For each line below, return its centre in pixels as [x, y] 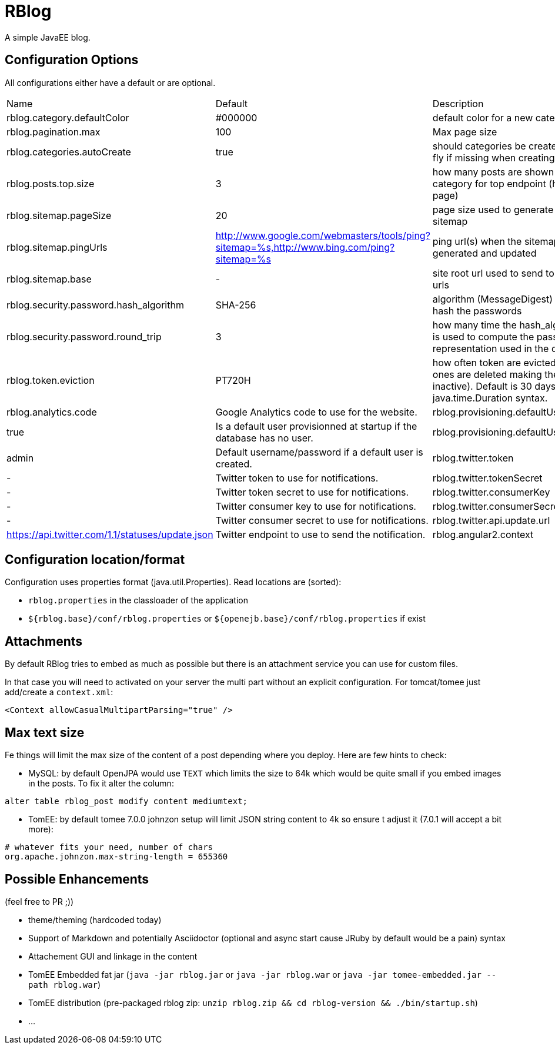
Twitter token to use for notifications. [297, 478]
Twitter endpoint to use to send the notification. [320, 534]
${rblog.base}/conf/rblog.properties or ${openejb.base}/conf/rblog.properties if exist [227, 619]
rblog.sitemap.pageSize [59, 215]
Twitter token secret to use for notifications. [312, 492]
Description [458, 103]
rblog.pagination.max [54, 132]
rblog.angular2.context [483, 534]
